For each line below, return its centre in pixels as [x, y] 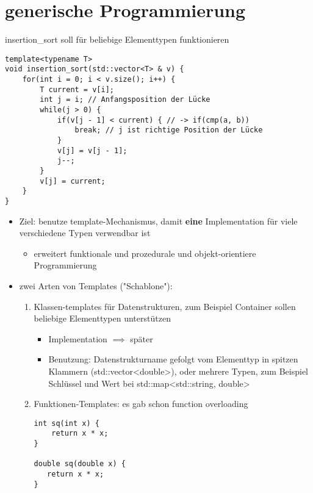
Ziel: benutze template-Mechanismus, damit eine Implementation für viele [158, 221]
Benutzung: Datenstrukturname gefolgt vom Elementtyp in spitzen [173, 359]
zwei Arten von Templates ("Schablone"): [96, 285]
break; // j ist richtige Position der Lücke [169, 130]
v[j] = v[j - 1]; [92, 150]
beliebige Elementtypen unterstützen [102, 318]
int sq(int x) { [67, 423]
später [142, 338]
